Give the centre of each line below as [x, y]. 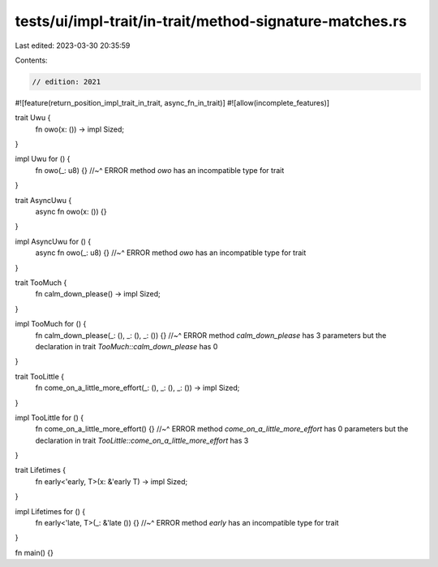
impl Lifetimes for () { [50, 511]
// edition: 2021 [67, 82]
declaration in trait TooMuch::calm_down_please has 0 [127, 346]
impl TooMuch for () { [51, 324]
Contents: [31, 60]
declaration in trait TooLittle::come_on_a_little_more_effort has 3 [142, 440]
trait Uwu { [33, 118]
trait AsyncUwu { [43, 200]
